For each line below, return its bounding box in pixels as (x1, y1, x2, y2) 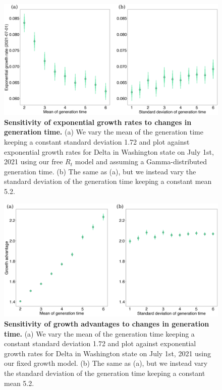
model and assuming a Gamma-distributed (75, 156, 207, 167)
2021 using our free (4, 156, 63, 167)
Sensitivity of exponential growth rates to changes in (4, 116, 192, 127)
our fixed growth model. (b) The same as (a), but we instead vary (4, 358, 208, 368)
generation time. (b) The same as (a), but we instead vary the (4, 166, 196, 176)
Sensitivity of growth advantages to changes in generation (4, 318, 209, 329)
